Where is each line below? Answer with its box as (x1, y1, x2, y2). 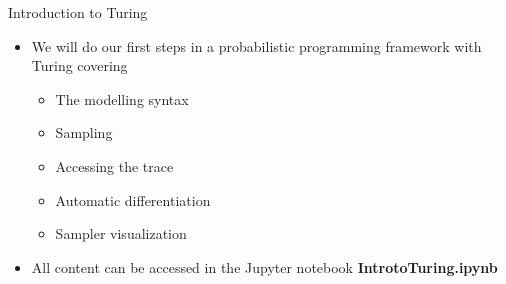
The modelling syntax (55, 88, 189, 109)
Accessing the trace (55, 155, 174, 176)
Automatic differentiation (55, 189, 211, 210)
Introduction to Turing (8, 2, 148, 22)
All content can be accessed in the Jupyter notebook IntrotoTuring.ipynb (31, 256, 498, 277)
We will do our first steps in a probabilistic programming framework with (31, 35, 482, 56)
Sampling (55, 122, 113, 143)
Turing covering (31, 55, 128, 76)
